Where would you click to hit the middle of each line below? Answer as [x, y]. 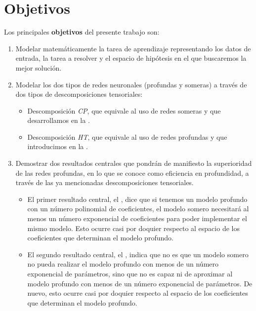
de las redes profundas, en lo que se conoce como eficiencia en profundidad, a [132, 173]
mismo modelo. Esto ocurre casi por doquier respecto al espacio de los [133, 228]
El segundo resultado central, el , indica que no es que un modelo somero [138, 254]
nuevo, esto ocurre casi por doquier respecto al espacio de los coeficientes [138, 293]
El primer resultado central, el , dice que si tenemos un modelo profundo [137, 199]
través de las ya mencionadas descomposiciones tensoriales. [105, 182]
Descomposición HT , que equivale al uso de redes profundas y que [127, 136]
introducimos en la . [58, 146]
